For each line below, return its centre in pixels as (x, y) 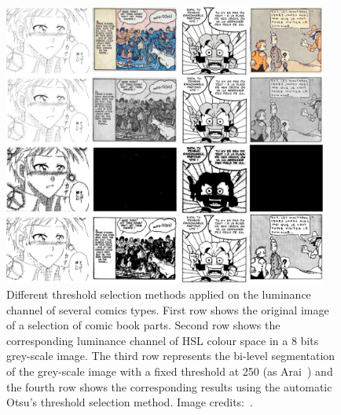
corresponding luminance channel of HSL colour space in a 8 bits (163, 340)
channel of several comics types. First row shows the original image (168, 309)
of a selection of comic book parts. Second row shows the (143, 325)
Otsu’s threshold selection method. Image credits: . (130, 402)
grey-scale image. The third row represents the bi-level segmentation (171, 356)
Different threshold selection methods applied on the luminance (159, 294)
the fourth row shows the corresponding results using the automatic (169, 386)
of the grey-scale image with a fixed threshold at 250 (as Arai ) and (170, 371)
